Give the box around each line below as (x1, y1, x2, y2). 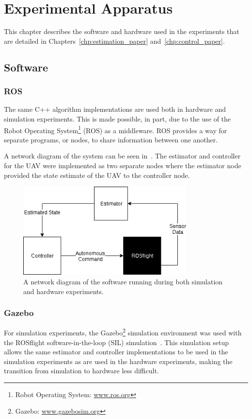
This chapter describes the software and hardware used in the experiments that (4, 26, 239, 36)
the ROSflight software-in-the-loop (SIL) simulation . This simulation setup (4, 337, 229, 347)
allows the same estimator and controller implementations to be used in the (4, 347, 228, 357)
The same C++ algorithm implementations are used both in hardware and (4, 104, 226, 114)
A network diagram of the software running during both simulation (23, 277, 223, 287)
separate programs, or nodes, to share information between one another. (4, 134, 218, 144)
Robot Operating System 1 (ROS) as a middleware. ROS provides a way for (4, 123, 227, 135)
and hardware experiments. (23, 286, 104, 296)
